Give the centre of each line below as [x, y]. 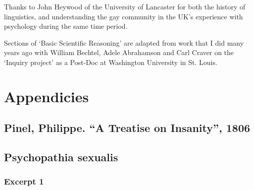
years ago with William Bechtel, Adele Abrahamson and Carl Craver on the [119, 52]
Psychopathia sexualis [61, 157]
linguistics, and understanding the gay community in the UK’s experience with [124, 16]
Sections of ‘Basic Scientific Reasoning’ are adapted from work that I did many [124, 42]
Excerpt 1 [24, 181]
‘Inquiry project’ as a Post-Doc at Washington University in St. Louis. [111, 62]
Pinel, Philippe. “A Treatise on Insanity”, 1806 [127, 128]
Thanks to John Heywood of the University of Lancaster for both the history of [125, 6]
